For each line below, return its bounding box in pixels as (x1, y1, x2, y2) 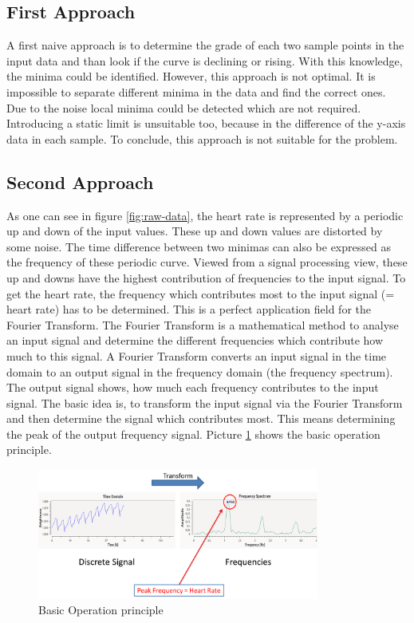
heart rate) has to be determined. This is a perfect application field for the (6, 301, 371, 317)
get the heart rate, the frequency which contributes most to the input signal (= (6, 285, 395, 302)
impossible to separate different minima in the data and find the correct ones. (6, 83, 386, 100)
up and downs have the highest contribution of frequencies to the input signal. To (6, 269, 406, 286)
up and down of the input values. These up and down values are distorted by (6, 223, 383, 239)
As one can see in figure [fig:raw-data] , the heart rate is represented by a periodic (6, 207, 404, 223)
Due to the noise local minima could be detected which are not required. (6, 99, 361, 116)
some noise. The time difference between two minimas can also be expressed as (6, 238, 391, 254)
